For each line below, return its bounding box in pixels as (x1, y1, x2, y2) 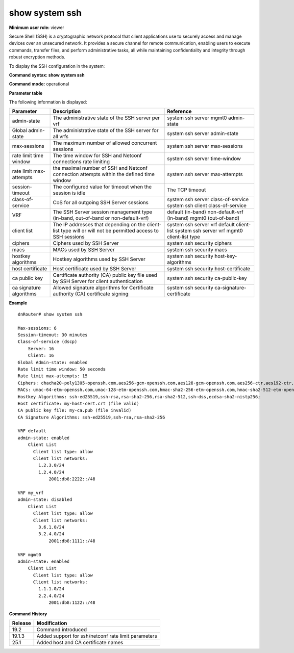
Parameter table (9, 90, 43, 96)
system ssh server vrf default (167, 221, 235, 228)
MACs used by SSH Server (53, 246, 115, 253)
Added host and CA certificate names (36, 639, 123, 646)
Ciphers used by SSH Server (53, 240, 119, 247)
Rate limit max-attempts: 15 (18, 373, 88, 379)
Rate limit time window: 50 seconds (18, 366, 106, 372)
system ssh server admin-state (167, 130, 239, 137)
